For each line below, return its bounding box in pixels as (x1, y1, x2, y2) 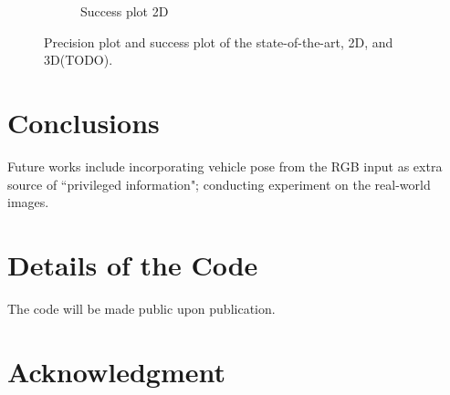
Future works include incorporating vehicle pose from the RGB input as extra (7, 156, 443, 175)
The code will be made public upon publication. (7, 298, 276, 317)
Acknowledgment (7, 352, 225, 390)
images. (7, 192, 49, 212)
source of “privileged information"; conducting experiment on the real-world (7, 174, 431, 193)
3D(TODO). (44, 50, 113, 69)
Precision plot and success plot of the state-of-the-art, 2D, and (44, 32, 393, 51)
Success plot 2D (80, 2, 169, 20)
